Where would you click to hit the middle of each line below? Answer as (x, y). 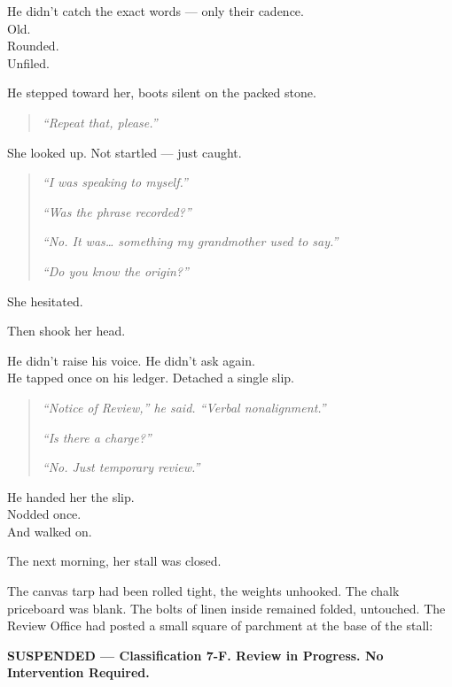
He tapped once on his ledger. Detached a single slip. (151, 378)
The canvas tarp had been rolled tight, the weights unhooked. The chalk (203, 591)
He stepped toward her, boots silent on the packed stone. (162, 93)
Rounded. (33, 46)
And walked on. (50, 531)
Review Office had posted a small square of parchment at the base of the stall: (220, 625)
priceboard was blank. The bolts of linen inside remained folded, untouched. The (226, 608)
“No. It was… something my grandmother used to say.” (190, 241)
